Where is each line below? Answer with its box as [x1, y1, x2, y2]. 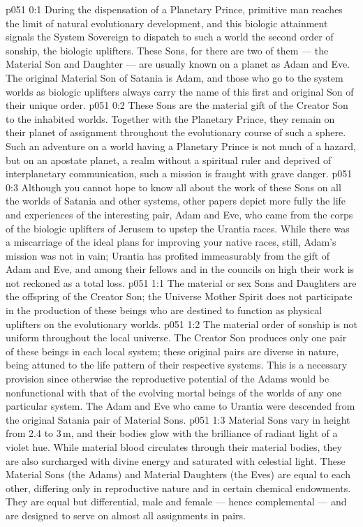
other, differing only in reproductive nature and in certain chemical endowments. [6, 480, 351, 495]
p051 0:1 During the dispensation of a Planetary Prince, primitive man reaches [6, 2, 343, 16]
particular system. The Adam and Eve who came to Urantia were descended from [6, 399, 355, 413]
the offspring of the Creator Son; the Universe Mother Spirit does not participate [6, 289, 353, 304]
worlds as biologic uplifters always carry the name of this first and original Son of [6, 84, 354, 98]
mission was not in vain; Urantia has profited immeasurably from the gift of [6, 248, 330, 262]
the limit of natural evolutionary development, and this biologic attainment [6, 15, 328, 30]
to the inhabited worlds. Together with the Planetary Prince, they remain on [6, 111, 335, 126]
